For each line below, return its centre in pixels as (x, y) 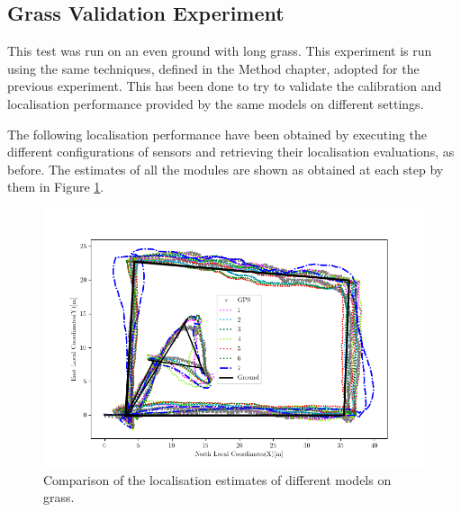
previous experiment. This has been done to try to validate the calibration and (225, 86)
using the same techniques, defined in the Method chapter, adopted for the (213, 68)
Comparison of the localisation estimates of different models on (217, 479)
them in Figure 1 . (56, 187)
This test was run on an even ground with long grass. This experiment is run (220, 51)
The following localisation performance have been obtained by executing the (217, 134)
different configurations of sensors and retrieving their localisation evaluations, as (231, 152)
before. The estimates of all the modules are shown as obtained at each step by (226, 169)
